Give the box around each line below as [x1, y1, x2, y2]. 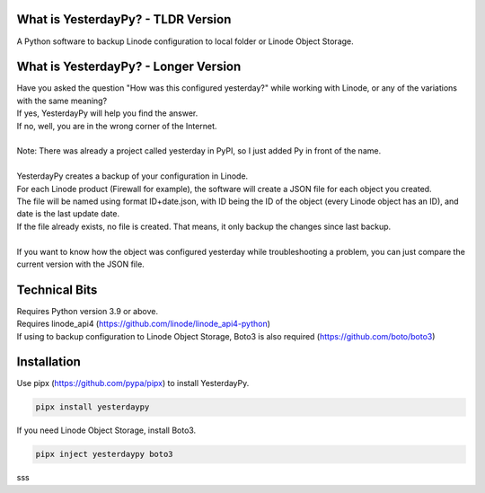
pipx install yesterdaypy [35, 402, 150, 412]
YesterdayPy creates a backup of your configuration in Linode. [16, 171, 249, 181]
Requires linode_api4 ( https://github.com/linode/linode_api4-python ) [16, 319, 271, 330]
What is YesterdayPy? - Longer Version [16, 59, 242, 75]
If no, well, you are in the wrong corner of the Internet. [16, 120, 217, 131]
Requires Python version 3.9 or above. [16, 305, 159, 316]
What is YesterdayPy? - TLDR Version [16, 12, 232, 27]
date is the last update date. [16, 208, 120, 219]
